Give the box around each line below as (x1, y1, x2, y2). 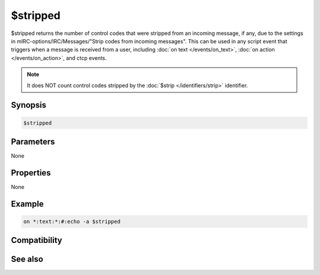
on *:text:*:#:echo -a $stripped (23, 218, 121, 225)
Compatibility (11, 235, 62, 245)
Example (11, 199, 44, 209)
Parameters (11, 136, 55, 146)
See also (11, 254, 44, 264)
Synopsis (11, 100, 47, 110)
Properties (11, 168, 51, 178)
